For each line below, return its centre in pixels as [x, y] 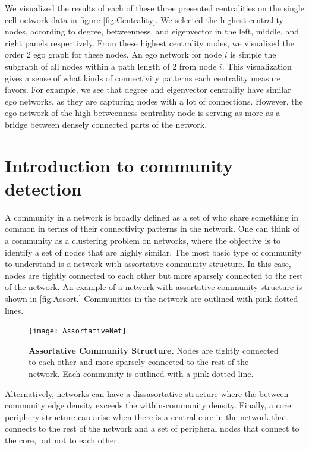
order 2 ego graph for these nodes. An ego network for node [113, 54]
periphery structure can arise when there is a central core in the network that [146, 416]
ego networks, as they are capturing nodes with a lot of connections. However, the [154, 101]
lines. [14, 310]
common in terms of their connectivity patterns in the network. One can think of [152, 229]
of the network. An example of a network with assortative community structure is [154, 287]
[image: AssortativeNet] [78, 331]
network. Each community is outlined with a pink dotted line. [141, 374]
